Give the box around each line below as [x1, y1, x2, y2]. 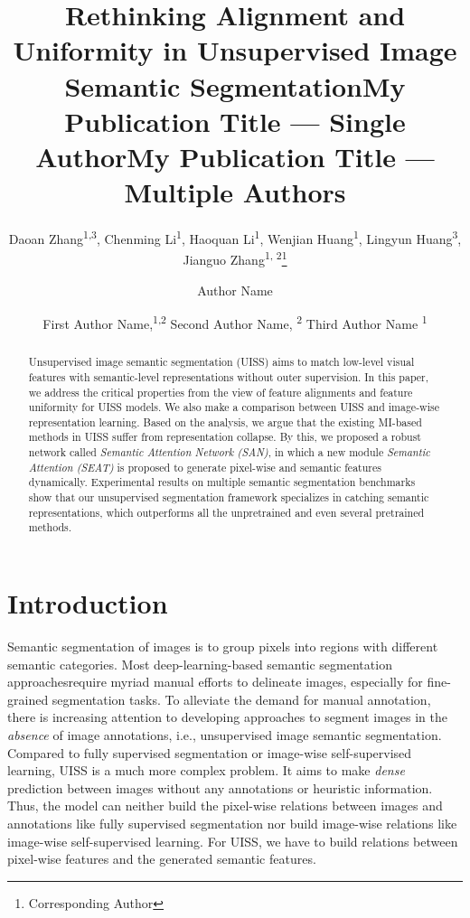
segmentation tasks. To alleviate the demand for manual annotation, [52, 689, 431, 708]
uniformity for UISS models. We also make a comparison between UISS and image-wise [28, 399, 439, 415]
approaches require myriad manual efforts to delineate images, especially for [7, 672, 423, 691]
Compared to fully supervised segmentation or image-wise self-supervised [7, 743, 412, 762]
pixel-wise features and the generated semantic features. [7, 849, 316, 868]
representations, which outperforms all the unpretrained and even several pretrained [28, 504, 425, 520]
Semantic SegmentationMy [64, 67, 406, 104]
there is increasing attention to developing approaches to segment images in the [7, 707, 447, 726]
